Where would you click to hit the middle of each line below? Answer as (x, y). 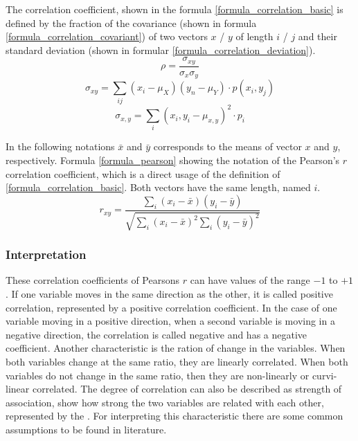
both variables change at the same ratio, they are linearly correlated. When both (177, 362)
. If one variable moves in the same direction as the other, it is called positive (169, 294)
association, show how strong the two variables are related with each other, (165, 402)
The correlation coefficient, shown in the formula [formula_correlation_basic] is (174, 9)
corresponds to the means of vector (227, 146)
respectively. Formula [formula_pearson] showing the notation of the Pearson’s (173, 160)
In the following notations (60, 146)
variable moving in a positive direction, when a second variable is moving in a (170, 321)
